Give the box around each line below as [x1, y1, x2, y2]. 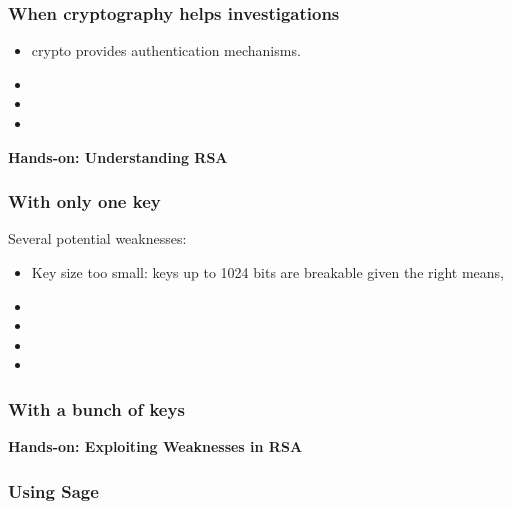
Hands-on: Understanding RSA [8, 146, 228, 167]
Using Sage [8, 478, 99, 503]
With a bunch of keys [8, 396, 185, 421]
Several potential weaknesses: [8, 228, 187, 249]
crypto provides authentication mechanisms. [31, 40, 301, 61]
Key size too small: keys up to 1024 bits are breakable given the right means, [31, 262, 504, 282]
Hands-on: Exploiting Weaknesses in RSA [8, 436, 303, 457]
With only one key [8, 189, 161, 214]
